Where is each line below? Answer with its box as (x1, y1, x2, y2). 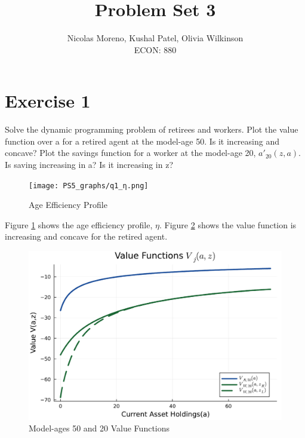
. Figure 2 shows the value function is (159, 218, 297, 231)
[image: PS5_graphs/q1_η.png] (29, 181, 149, 190)
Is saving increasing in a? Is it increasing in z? (5, 158, 173, 171)
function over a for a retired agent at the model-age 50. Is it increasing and (5, 134, 279, 147)
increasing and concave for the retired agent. (5, 230, 168, 243)
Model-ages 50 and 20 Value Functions (29, 422, 170, 434)
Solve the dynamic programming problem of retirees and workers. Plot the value (5, 123, 298, 136)
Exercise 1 (5, 88, 91, 113)
